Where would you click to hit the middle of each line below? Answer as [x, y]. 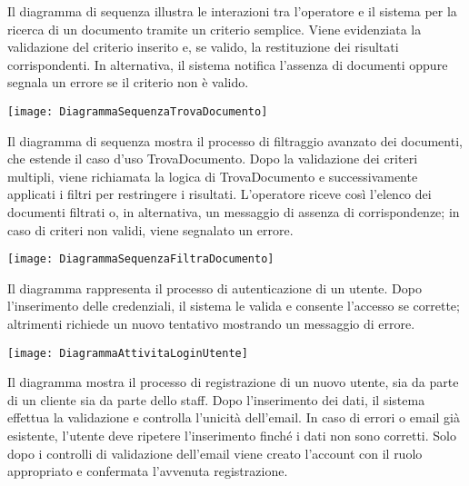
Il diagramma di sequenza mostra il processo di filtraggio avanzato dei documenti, [235, 140]
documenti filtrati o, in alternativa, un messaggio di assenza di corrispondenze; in [234, 212]
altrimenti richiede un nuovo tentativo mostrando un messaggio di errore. [211, 324]
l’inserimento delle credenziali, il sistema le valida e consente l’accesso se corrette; [234, 306]
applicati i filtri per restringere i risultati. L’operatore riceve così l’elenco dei [220, 194]
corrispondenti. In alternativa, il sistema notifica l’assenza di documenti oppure [228, 64]
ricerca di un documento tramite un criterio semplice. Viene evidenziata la [215, 29]
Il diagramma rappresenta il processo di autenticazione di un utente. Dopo [215, 288]
